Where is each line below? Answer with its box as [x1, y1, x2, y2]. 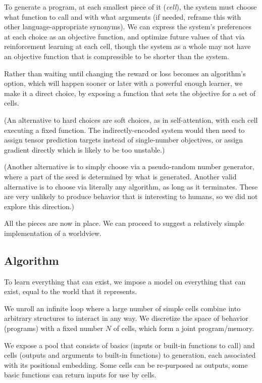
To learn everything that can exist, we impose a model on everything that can [4, 276, 246, 286]
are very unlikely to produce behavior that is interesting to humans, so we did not [4, 191, 258, 202]
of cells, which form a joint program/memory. [113, 323, 254, 333]
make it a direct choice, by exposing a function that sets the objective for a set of [4, 87, 256, 98]
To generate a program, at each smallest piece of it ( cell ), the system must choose [4, 2, 257, 12]
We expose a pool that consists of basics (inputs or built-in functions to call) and [4, 340, 255, 350]
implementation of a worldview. [4, 227, 101, 238]
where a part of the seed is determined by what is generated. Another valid [4, 171, 237, 181]
